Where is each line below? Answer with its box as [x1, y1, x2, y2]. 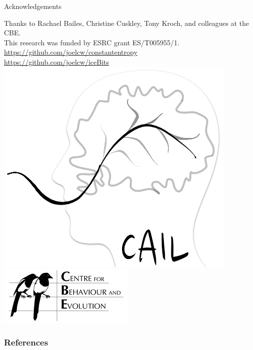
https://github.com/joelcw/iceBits [4, 56, 109, 67]
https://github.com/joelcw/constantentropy [4, 47, 137, 57]
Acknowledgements [4, 1, 62, 11]
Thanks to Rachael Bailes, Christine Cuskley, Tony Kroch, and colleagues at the [4, 17, 249, 28]
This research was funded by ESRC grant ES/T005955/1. [4, 37, 180, 47]
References [4, 336, 48, 348]
